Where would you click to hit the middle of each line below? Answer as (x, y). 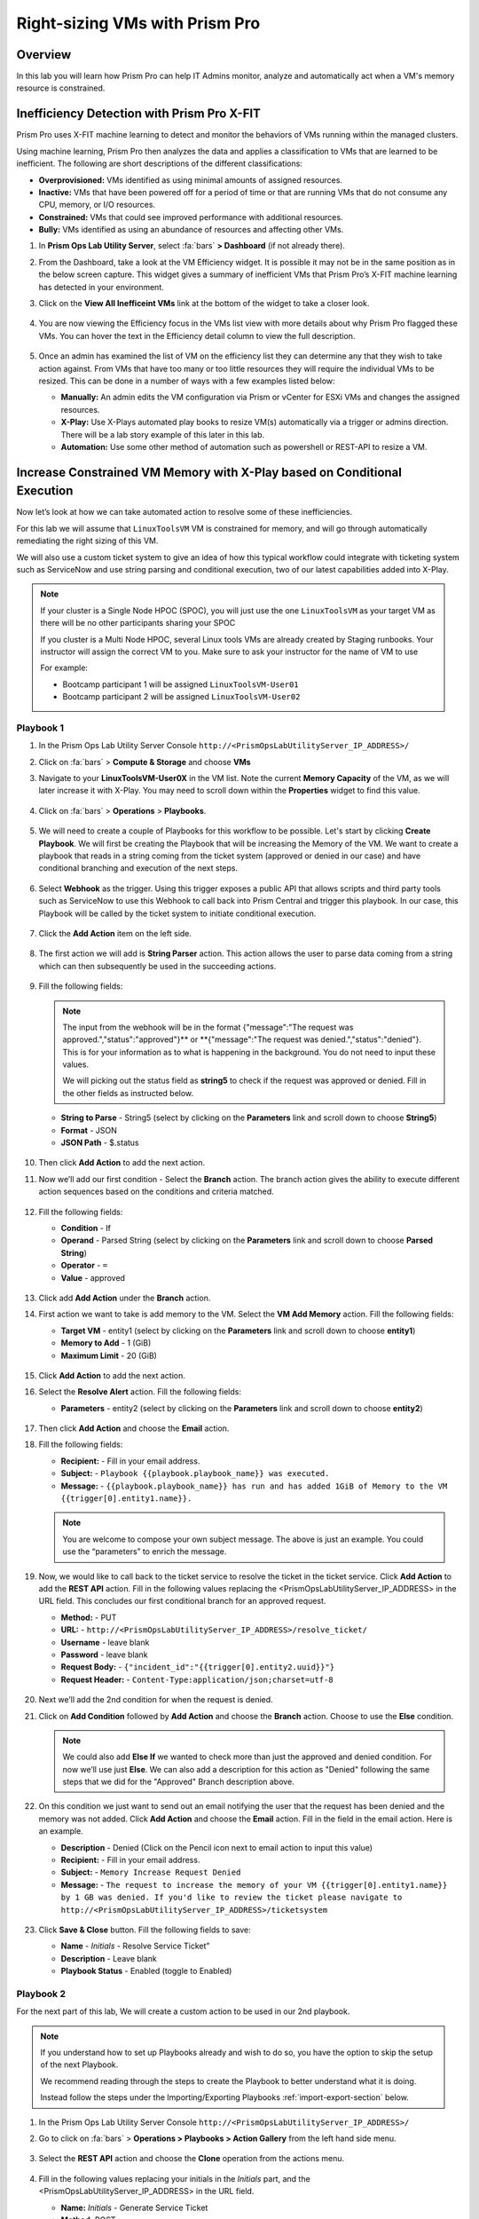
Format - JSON (89, 1130)
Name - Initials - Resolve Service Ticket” (135, 1946)
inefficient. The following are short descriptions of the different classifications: (160, 163)
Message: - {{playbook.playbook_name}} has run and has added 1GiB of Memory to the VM (254, 1486)
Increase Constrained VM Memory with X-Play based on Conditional (209, 472)
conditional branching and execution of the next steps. (138, 868)
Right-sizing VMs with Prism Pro (138, 23)
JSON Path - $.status (100, 1143)
